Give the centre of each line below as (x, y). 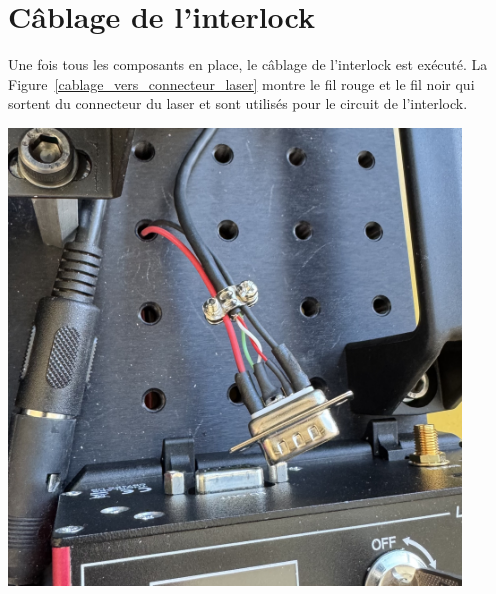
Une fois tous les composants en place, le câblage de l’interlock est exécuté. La (248, 64)
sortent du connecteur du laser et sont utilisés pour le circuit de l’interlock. (238, 103)
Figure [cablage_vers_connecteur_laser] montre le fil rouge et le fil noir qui (241, 83)
